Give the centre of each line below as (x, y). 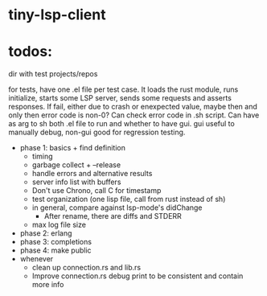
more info (48, 285)
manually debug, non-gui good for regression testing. (97, 132)
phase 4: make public (55, 250)
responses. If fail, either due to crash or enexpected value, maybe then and (133, 107)
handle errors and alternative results (92, 174)
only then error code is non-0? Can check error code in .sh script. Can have (134, 115)
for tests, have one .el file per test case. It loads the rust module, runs (123, 89)
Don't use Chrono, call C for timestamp (97, 191)
